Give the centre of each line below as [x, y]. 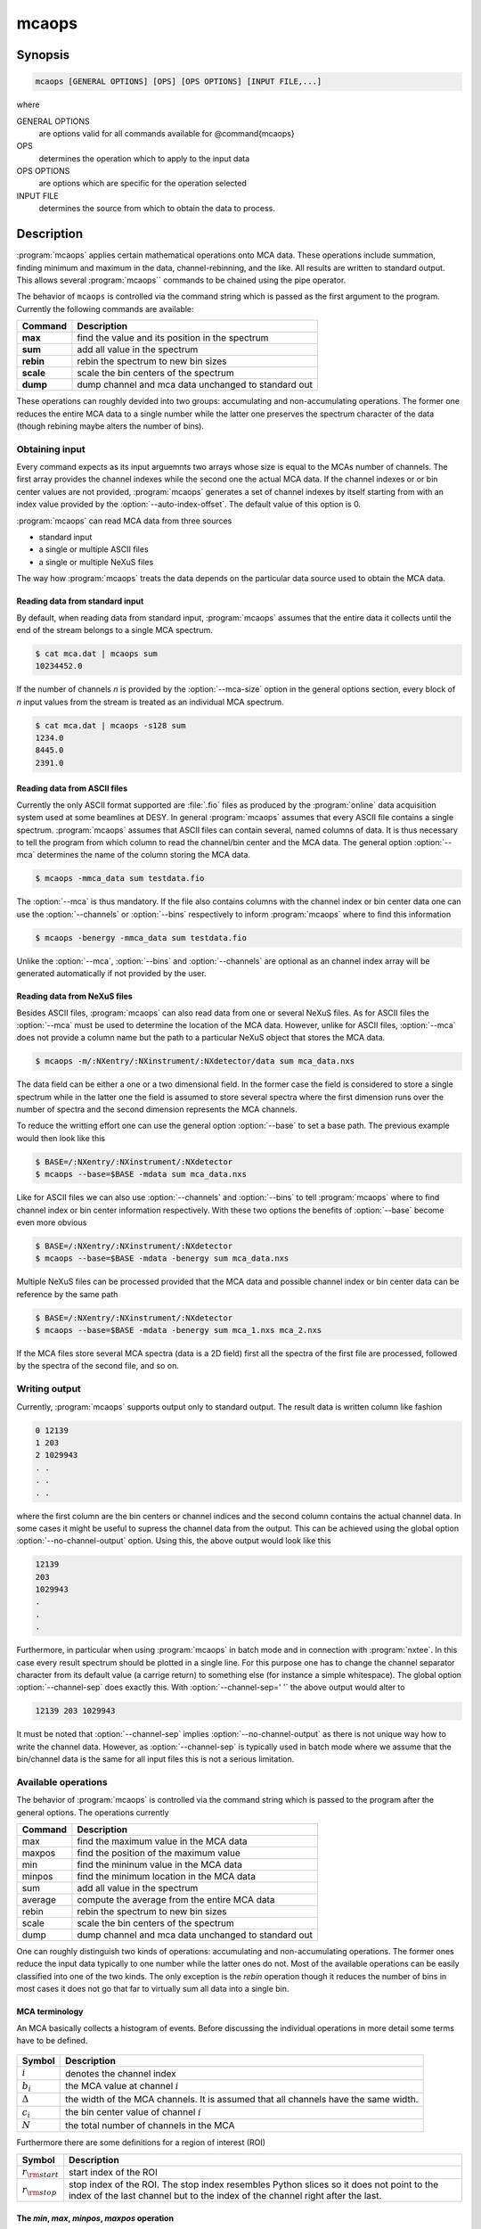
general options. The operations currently [93, 1812]
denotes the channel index [121, 2073]
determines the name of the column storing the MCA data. [144, 855]
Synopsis [43, 55]
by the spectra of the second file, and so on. [98, 1366]
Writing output [49, 1389]
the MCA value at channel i [122, 2085]
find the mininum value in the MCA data [159, 1865]
